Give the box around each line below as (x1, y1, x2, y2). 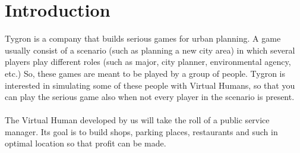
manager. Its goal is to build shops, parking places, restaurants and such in (5, 125, 278, 138)
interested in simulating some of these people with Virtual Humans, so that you (5, 79, 295, 91)
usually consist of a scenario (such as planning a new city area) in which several (5, 43, 295, 56)
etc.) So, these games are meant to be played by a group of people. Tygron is (5, 67, 286, 79)
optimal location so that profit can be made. (5, 137, 166, 149)
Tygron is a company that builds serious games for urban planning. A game (5, 32, 281, 45)
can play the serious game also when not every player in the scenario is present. (5, 90, 295, 103)
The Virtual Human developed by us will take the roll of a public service (5, 114, 270, 126)
